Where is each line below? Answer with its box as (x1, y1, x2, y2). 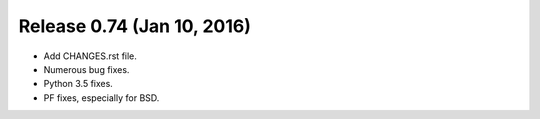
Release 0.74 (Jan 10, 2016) (18, 15, 252, 37)
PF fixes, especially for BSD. (43, 91, 160, 104)
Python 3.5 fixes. (43, 78, 114, 90)
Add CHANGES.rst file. (43, 50, 137, 62)
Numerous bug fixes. (43, 63, 130, 75)
